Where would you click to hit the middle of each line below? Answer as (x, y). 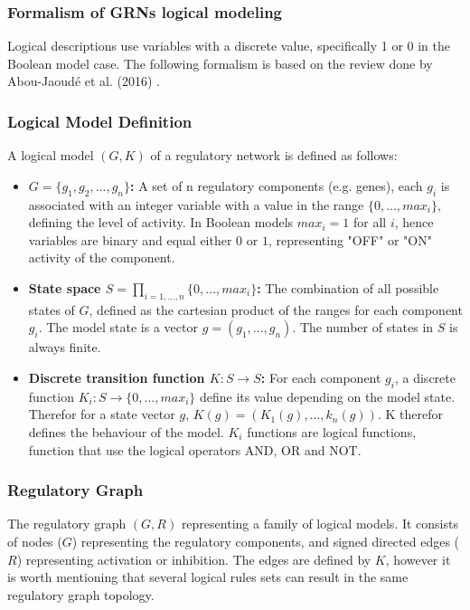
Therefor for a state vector (102, 414)
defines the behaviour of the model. (126, 431)
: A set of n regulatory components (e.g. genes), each (277, 185)
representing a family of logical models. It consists (320, 524)
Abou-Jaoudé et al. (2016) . (84, 81)
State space (65, 287)
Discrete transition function (117, 377)
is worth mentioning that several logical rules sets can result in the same (208, 577)
